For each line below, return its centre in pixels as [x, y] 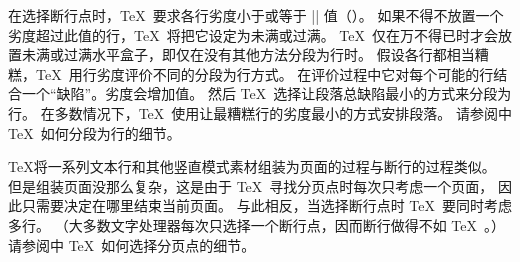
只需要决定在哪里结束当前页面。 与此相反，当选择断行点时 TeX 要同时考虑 [266, 205]
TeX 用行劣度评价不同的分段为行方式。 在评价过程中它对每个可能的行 [264, 73]
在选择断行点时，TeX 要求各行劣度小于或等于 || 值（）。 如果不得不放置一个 [256, 15]
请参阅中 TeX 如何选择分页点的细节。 [132, 244]
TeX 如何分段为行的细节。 [94, 132]
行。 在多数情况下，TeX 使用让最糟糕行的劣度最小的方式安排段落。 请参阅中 [260, 112]
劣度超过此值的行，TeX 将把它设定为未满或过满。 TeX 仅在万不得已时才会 [253, 34]
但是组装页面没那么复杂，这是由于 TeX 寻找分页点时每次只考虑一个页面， [251, 185]
